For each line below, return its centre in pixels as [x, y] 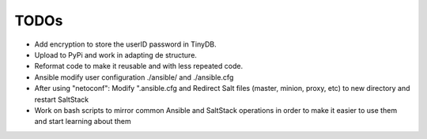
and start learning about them [83, 122]
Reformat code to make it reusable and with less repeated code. [139, 66]
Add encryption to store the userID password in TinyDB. [125, 44]
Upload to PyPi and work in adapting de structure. [116, 54]
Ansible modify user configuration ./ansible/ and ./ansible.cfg [134, 77]
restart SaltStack [62, 100]
